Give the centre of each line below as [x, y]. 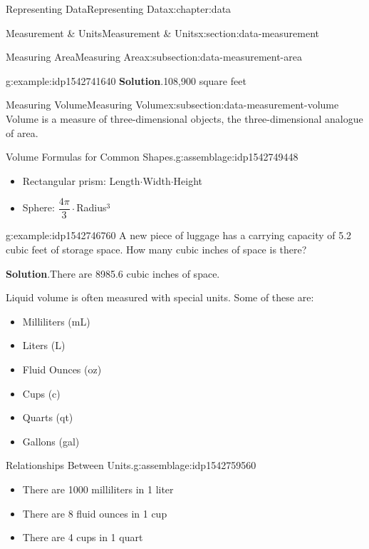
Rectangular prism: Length [81, 180]
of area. [22, 132]
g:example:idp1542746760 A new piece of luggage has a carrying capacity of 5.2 [179, 235]
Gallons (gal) [51, 441]
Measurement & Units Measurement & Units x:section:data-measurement [163, 32]
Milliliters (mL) [56, 321]
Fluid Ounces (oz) [62, 369]
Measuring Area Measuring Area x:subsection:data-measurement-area [154, 57]
